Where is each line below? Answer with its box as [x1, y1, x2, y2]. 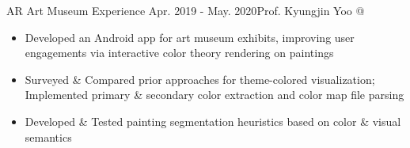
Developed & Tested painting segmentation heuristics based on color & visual [25, 112, 401, 129]
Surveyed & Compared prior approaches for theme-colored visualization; [25, 70, 375, 87]
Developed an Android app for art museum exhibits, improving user [25, 28, 355, 45]
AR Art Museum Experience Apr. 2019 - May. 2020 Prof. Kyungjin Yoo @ [6, 2, 365, 18]
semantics [25, 128, 72, 145]
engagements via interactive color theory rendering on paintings [25, 44, 334, 61]
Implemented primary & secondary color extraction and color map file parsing [25, 86, 404, 103]
